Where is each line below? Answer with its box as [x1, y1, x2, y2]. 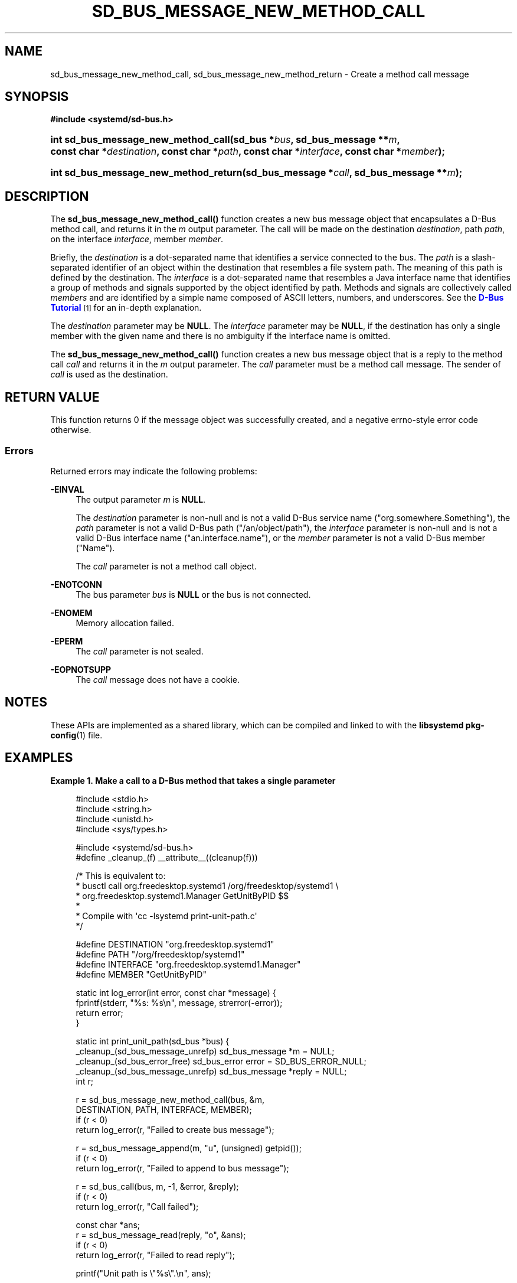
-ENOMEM [50, 607, 93, 618]
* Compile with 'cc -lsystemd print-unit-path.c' [76, 910, 257, 921]
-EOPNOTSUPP [50, 664, 112, 675]
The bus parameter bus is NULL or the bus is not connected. [76, 589, 311, 600]
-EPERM [50, 636, 83, 646]
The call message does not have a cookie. [76, 674, 240, 685]
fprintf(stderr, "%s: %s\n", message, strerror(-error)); [76, 997, 283, 1008]
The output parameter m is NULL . [76, 494, 206, 504]
